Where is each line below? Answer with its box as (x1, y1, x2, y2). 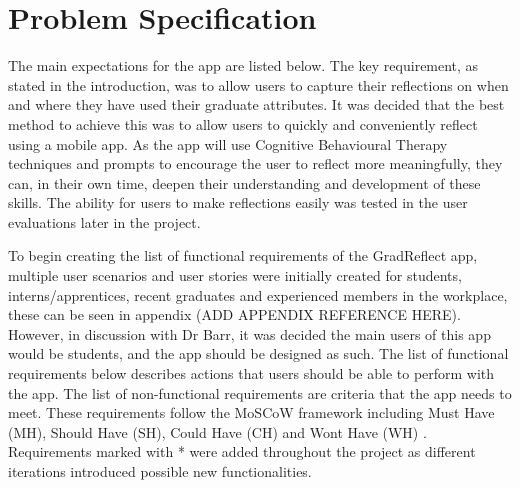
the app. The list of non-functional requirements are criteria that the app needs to (8, 382, 512, 403)
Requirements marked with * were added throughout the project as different (8, 441, 476, 462)
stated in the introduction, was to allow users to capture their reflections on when (8, 74, 509, 95)
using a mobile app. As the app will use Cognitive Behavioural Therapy (8, 133, 448, 154)
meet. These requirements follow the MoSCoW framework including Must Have (8, 402, 495, 423)
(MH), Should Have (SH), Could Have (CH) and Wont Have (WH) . (8, 421, 427, 442)
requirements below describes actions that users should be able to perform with (8, 363, 495, 384)
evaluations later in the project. (8, 211, 201, 232)
